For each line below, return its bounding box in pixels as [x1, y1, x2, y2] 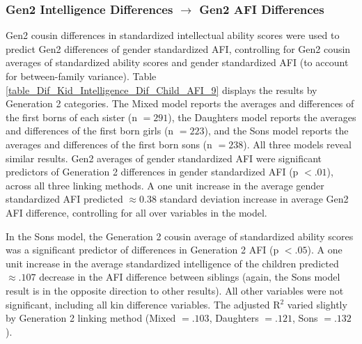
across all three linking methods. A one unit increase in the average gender [6, 178, 324, 192]
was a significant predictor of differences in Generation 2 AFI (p [6, 242, 279, 257]
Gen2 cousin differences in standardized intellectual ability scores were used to [6, 28, 340, 42]
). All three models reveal [243, 136, 352, 151]
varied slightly [287, 297, 347, 311]
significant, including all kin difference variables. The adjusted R [6, 297, 281, 311]
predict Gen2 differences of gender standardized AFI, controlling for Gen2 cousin [6, 41, 351, 56]
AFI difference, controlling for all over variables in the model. [6, 205, 267, 219]
